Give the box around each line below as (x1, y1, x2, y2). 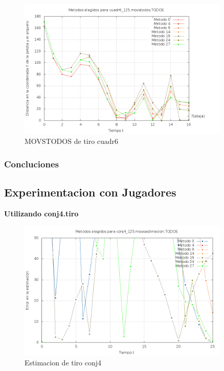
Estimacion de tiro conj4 (25, 357, 102, 368)
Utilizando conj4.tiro (4, 208, 79, 218)
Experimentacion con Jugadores (4, 184, 176, 200)
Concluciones (4, 157, 59, 170)
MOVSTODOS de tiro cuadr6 (25, 135, 119, 146)
